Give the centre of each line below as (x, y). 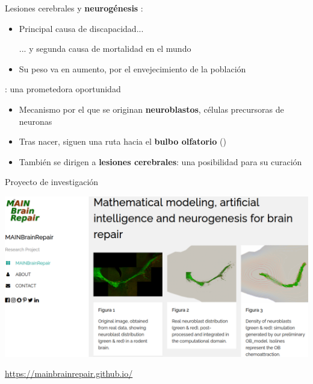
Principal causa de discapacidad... (81, 28)
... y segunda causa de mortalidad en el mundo (105, 49)
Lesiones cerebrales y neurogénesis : (74, 8)
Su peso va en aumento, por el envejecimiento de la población (132, 68)
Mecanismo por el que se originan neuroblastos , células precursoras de (151, 109)
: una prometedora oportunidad (63, 89)
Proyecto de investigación (52, 182)
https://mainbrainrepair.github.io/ (69, 373)
